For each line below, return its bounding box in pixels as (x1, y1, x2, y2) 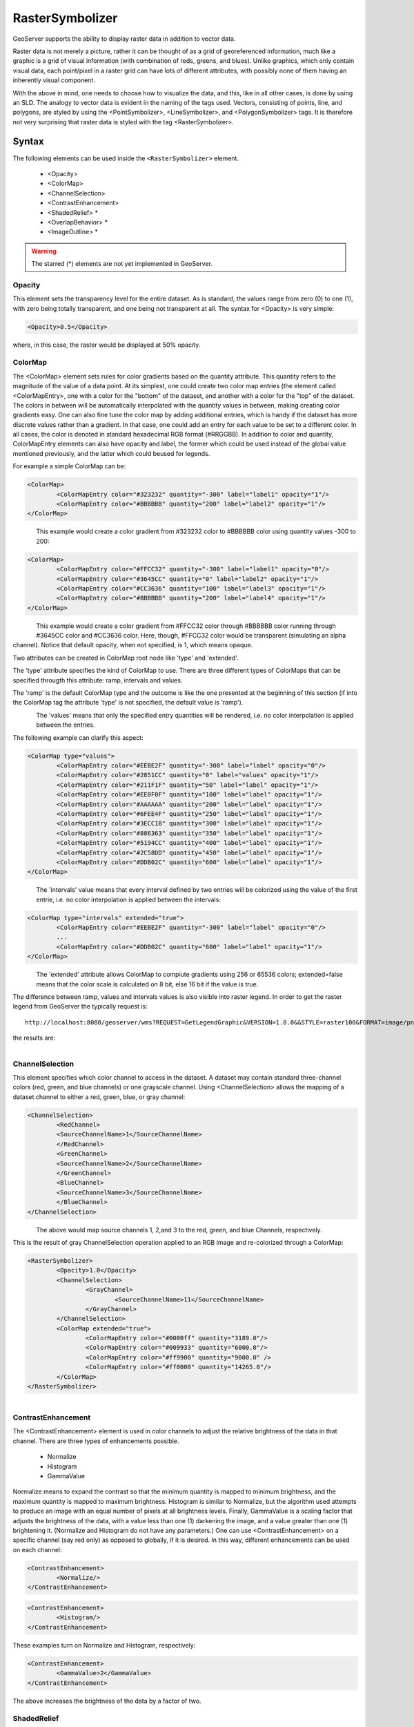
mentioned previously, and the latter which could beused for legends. (12, 449, 210, 457)
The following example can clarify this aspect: (12, 733, 144, 742)
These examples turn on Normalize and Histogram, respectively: (12, 1641, 196, 1649)
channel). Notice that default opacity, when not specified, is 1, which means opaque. (12, 641, 253, 649)
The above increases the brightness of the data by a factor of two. (12, 1697, 201, 1705)
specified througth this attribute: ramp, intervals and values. (12, 676, 183, 684)
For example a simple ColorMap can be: (12, 462, 126, 470)
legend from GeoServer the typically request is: (12, 1002, 148, 1011)
